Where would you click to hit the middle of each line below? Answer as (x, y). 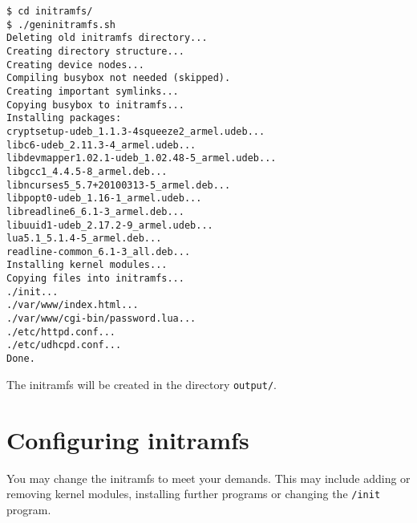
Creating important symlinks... (93, 91)
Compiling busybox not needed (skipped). (119, 78)
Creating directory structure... (95, 51)
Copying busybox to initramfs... (95, 105)
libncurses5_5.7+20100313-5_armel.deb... (119, 185)
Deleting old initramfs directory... (107, 38)
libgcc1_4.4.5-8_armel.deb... (87, 171)
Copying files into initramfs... (95, 279)
